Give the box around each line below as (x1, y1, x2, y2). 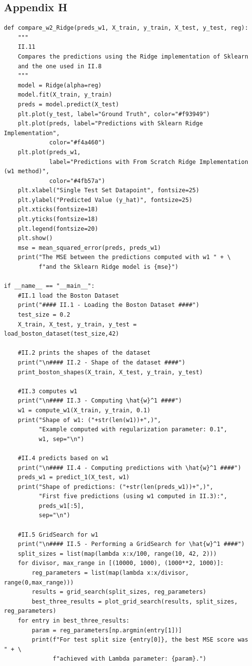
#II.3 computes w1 (18, 387, 78, 395)
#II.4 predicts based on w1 (18, 454, 109, 462)
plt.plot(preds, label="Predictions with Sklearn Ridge (18, 120, 203, 127)
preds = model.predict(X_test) (18, 101, 119, 108)
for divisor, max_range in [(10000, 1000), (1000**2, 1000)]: (18, 560, 224, 567)
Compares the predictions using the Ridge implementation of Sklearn (18, 53, 249, 60)
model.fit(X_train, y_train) (18, 91, 112, 99)
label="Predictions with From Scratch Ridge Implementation (49, 158, 249, 165)
